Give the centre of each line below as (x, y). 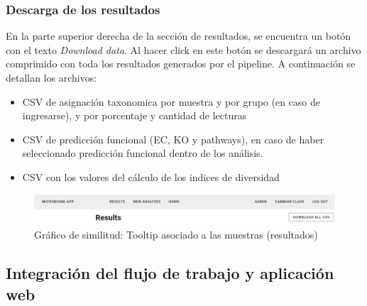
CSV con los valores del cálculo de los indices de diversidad (151, 176)
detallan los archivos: (51, 77)
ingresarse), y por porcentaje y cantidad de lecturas (135, 115)
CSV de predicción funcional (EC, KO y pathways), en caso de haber (173, 139)
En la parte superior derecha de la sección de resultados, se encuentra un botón (179, 36)
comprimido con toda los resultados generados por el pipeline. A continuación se (181, 64)
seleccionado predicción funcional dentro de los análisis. (143, 153)
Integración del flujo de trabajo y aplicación (170, 273)
